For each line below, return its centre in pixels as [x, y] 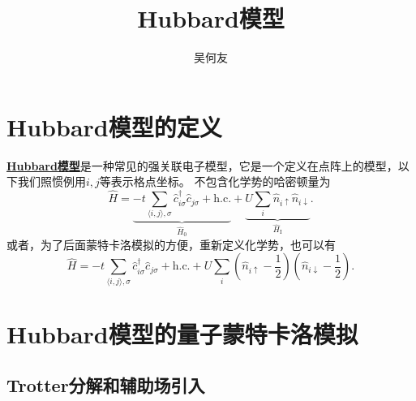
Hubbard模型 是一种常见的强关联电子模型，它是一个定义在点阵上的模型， [202, 165]
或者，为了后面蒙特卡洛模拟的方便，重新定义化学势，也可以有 [171, 244]
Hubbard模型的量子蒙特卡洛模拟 [182, 333]
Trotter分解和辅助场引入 [106, 385]
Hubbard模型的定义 [114, 126]
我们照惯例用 [51, 181]
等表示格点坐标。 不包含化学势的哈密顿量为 [215, 181]
